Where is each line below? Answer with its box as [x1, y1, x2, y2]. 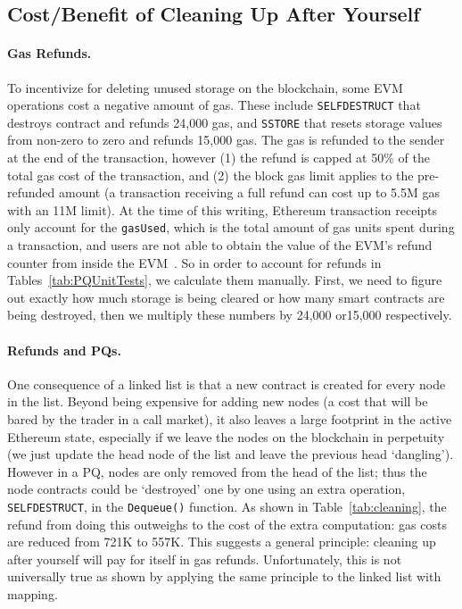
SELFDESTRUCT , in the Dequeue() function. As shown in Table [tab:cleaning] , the [7, 497, 447, 516]
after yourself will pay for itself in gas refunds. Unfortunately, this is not [7, 549, 402, 568]
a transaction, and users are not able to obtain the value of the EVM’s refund [7, 236, 433, 254]
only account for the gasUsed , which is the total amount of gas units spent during [7, 218, 455, 237]
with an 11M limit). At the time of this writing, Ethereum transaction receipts [7, 200, 438, 219]
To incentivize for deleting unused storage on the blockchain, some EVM [7, 78, 403, 96]
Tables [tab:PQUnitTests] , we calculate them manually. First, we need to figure [7, 271, 442, 289]
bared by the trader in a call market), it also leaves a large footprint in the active [7, 410, 452, 429]
